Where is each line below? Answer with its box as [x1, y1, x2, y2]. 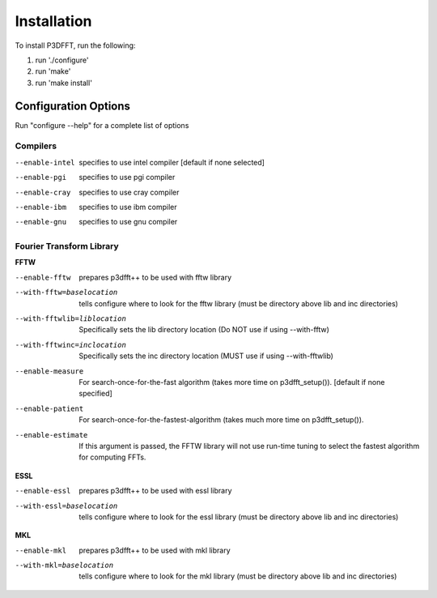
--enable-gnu [15, 217, 67, 227]
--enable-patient [15, 404, 84, 413]
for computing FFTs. [78, 452, 146, 462]
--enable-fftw [15, 272, 71, 282]
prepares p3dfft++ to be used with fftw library [78, 272, 232, 282]
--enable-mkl [15, 545, 67, 555]
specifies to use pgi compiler [78, 173, 176, 182]
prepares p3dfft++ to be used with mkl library [78, 545, 231, 555]
